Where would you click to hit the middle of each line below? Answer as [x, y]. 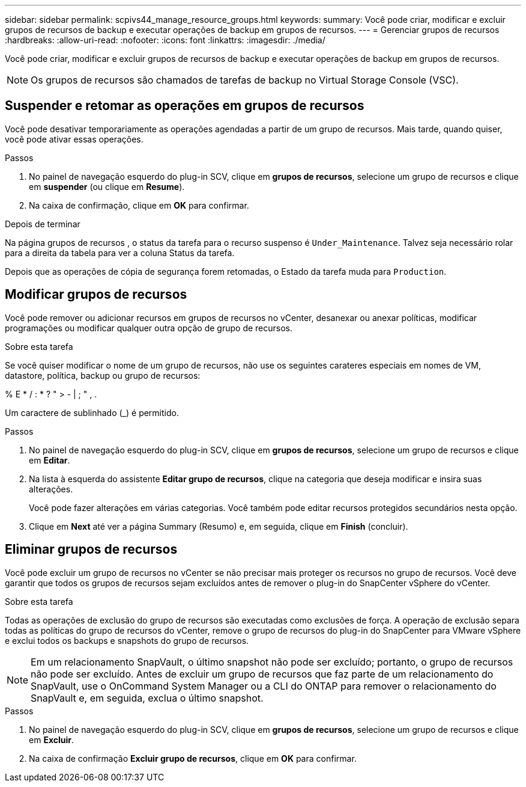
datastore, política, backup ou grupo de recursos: [103, 375]
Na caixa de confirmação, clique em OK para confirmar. [139, 205]
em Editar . [50, 460]
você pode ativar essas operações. [74, 139]
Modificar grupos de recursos [96, 295]
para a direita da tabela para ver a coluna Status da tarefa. [120, 253]
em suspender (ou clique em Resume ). [107, 186]
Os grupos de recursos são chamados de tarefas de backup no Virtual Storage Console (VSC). [245, 80]
